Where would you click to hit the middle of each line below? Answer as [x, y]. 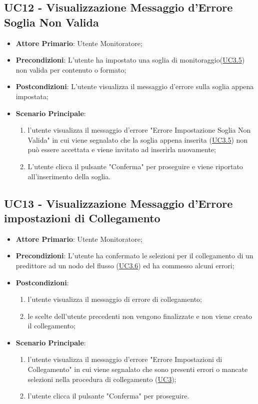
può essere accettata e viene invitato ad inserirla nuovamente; [122, 149]
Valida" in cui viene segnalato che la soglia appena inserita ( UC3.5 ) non [138, 139]
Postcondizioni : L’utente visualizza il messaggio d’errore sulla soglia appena [135, 86]
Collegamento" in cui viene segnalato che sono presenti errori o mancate [138, 369]
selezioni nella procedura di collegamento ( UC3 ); [102, 379]
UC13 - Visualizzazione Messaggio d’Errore [118, 203]
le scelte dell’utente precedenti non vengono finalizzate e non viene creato [140, 316]
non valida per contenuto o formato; [71, 69]
